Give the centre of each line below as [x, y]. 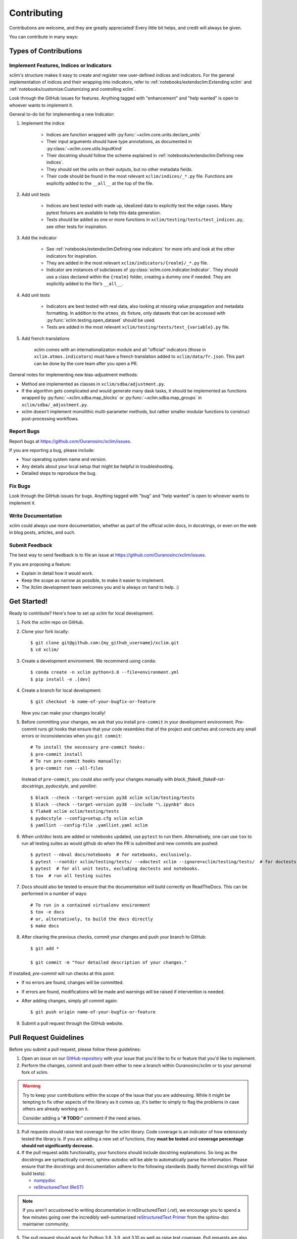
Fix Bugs [20, 486]
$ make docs [45, 926]
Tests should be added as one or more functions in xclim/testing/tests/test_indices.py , [145, 220]
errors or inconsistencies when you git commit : [72, 735]
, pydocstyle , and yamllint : [70, 786]
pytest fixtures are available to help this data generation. [104, 213]
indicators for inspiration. [72, 256]
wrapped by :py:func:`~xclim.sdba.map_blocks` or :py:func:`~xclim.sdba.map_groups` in [112, 398]
